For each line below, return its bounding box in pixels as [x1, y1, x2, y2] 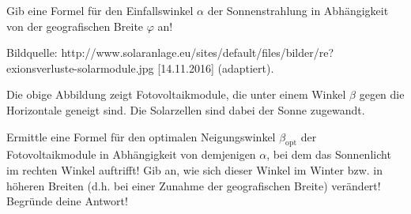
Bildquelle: [6, 44, 58, 61]
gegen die [359, 86, 405, 103]
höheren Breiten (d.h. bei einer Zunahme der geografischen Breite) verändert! [6, 177, 381, 193]
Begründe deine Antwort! [6, 193, 128, 209]
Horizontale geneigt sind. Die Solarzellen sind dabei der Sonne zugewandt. [6, 101, 365, 118]
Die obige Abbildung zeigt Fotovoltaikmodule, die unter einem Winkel [6, 86, 346, 103]
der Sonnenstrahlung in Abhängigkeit [207, 2, 389, 18]
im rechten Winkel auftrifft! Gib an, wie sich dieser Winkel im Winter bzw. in [6, 161, 383, 178]
